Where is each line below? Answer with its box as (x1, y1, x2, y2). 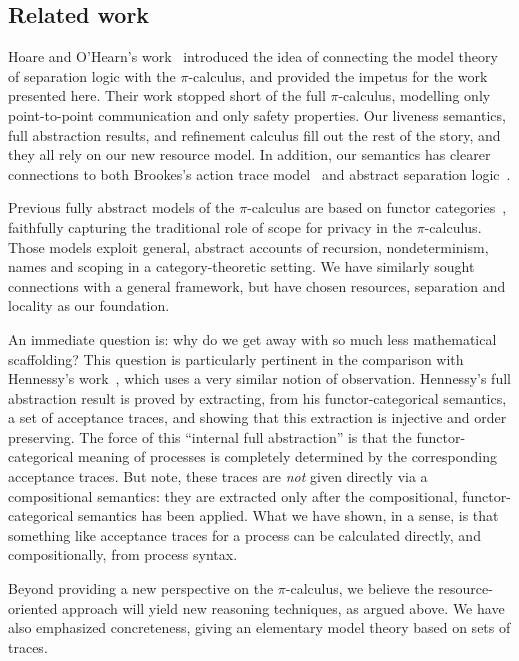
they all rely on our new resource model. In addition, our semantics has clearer (8, 144, 491, 165)
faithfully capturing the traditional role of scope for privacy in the (8, 216, 413, 237)
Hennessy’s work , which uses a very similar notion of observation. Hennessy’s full (8, 368, 511, 389)
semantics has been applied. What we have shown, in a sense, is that (78, 505, 499, 526)
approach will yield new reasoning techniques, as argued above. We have (62, 597, 505, 618)
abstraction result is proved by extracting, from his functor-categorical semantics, (8, 387, 507, 408)
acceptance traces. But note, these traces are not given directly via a (8, 466, 428, 487)
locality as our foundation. (8, 295, 170, 316)
